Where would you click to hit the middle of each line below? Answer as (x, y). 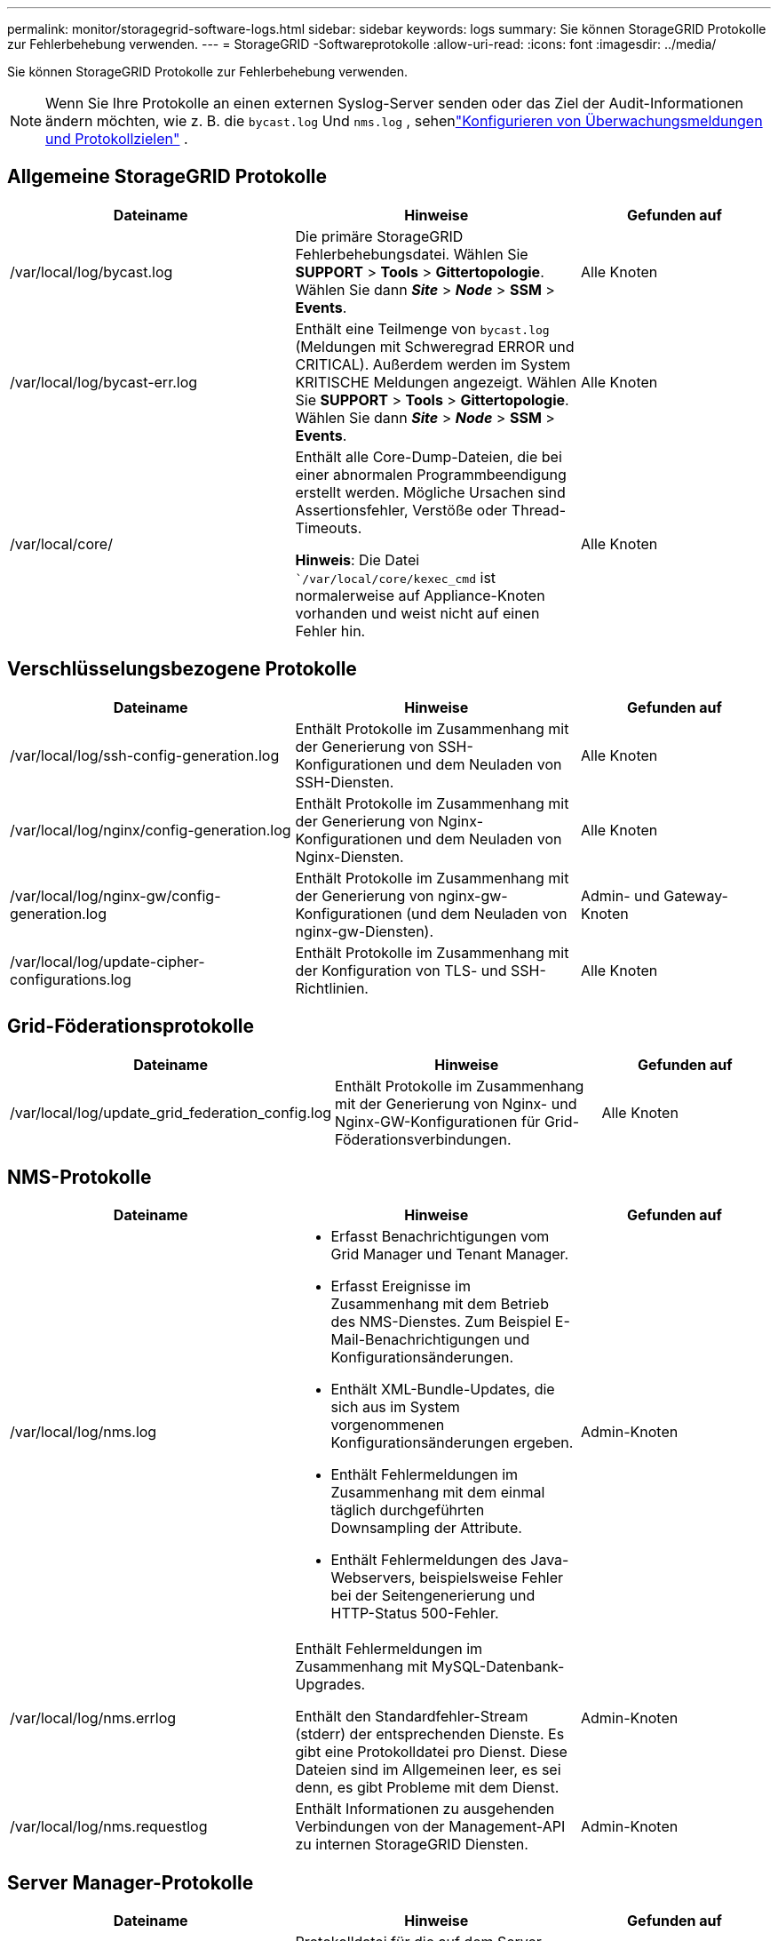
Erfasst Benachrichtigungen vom (440, 1237)
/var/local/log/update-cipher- (107, 961)
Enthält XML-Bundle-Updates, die (443, 1390)
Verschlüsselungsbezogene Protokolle (182, 669)
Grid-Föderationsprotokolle (131, 1026)
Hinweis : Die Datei (357, 559)
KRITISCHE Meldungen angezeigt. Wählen (436, 382)
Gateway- (696, 895)
